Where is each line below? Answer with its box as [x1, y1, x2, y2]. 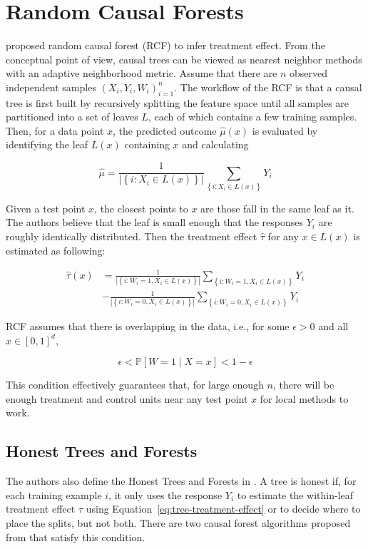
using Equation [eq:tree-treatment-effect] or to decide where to [86, 501, 361, 516]
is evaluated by [252, 123, 318, 138]
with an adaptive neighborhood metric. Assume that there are [6, 66, 277, 81]
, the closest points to [94, 200, 188, 215]
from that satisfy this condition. [6, 529, 145, 544]
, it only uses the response [108, 487, 223, 502]
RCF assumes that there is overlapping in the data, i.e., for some [6, 319, 290, 334]
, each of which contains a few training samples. [148, 109, 357, 124]
